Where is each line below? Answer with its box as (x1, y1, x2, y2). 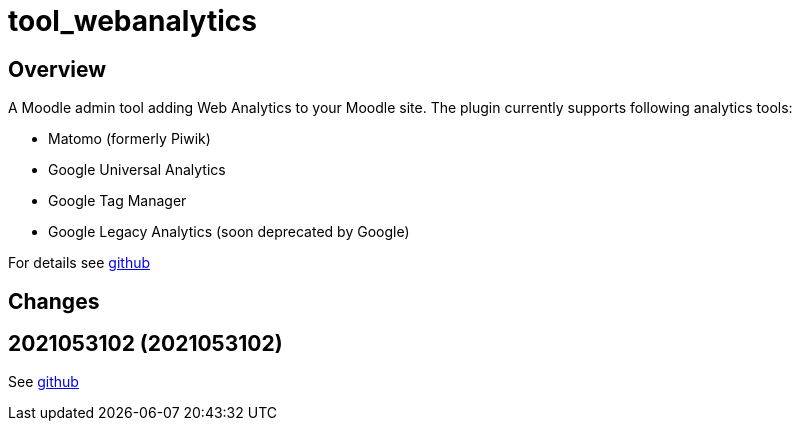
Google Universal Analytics (48, 161, 226, 179)
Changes (8, 288, 100, 314)
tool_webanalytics (8, 4, 257, 38)
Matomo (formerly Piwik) (48, 130, 211, 148)
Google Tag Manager (48, 192, 187, 210)
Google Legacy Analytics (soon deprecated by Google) (48, 223, 410, 241)
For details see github (8, 254, 151, 272)
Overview (8, 56, 107, 82)
